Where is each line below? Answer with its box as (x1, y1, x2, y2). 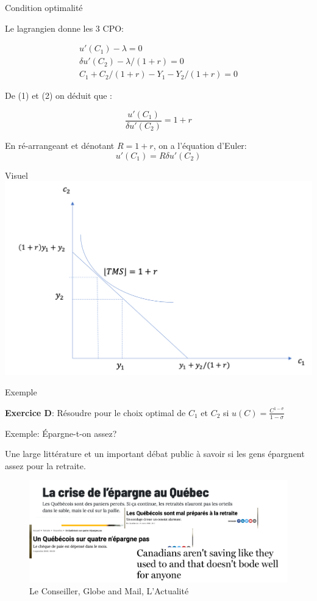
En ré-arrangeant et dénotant (5, 139, 115, 151)
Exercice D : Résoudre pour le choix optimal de (5, 406, 186, 419)
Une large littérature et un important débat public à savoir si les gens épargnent (5, 447, 305, 460)
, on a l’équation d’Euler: (153, 139, 247, 151)
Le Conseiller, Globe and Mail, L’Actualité (29, 585, 189, 597)
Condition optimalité (5, 1, 83, 13)
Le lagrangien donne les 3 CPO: (5, 21, 124, 34)
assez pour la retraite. (5, 459, 86, 472)
